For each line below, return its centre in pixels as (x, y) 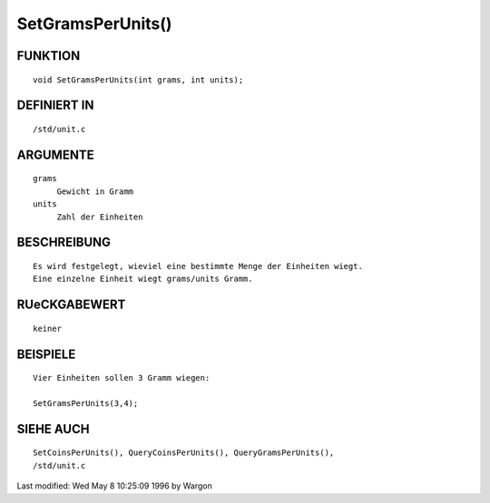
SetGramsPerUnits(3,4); (86, 403)
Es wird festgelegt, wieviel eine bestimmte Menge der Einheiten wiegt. (198, 266)
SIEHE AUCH (53, 429)
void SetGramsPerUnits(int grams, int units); (138, 80)
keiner (48, 328)
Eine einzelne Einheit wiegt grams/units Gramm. (143, 279)
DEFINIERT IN (55, 106)
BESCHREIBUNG (64, 242)
